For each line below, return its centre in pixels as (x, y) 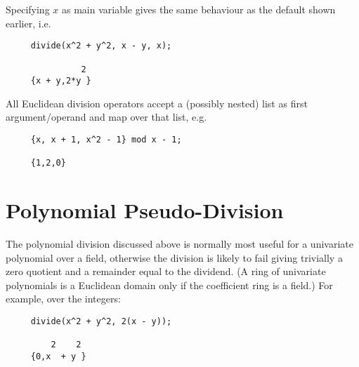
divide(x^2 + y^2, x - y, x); (101, 46)
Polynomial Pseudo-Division (145, 210)
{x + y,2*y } (61, 81)
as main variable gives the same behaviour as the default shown (198, 9)
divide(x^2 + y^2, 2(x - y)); (101, 322)
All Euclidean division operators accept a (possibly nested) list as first (157, 103)
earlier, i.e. (28, 23)
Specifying (28, 9)
